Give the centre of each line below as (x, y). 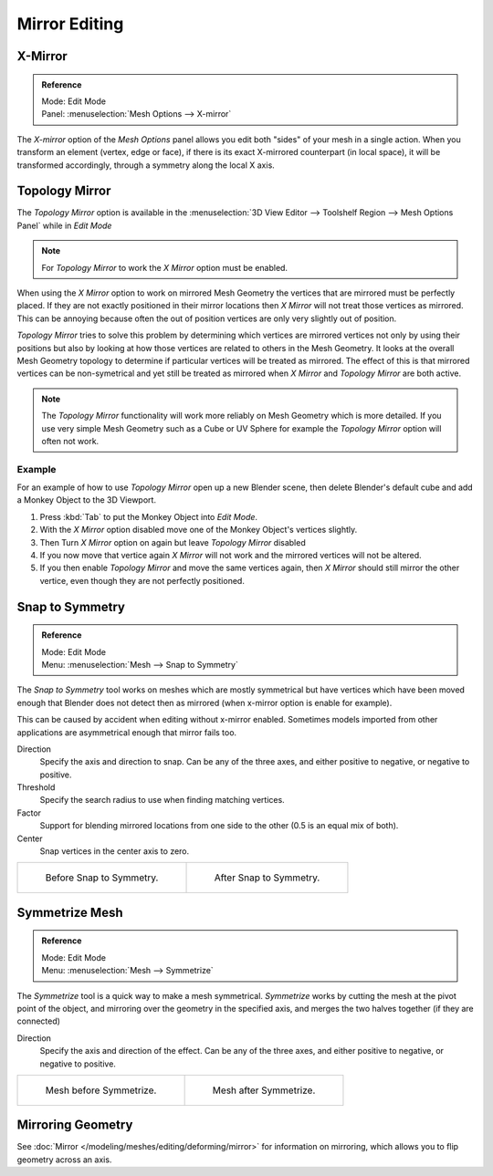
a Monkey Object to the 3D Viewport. (87, 500)
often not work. (70, 441)
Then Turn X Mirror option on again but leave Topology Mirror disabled (173, 542)
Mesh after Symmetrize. (264, 1090)
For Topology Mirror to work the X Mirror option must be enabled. (164, 267)
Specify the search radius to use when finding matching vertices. (162, 800)
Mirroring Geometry (75, 1125)
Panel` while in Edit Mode (64, 225)
